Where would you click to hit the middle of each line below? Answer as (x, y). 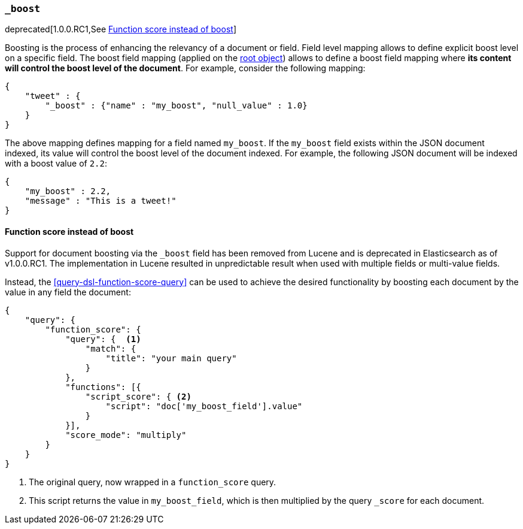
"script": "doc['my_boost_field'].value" (204, 406)
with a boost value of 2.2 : (56, 164)
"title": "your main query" (171, 358)
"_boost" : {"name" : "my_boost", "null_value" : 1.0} (176, 106)
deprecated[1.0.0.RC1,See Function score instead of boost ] (121, 29)
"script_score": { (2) (138, 396)
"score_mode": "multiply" (126, 435)
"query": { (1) (103, 339)
